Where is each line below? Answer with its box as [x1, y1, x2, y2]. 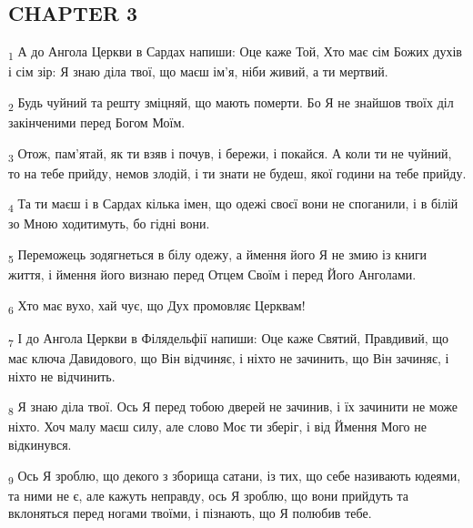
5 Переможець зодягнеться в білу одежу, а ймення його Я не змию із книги [8, 245, 428, 266]
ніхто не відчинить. [8, 366, 116, 385]
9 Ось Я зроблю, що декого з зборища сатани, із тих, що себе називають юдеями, [8, 465, 461, 487]
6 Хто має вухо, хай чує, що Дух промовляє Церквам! [8, 295, 306, 317]
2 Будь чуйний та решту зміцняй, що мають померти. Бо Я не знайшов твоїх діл [8, 92, 454, 114]
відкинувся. [8, 434, 72, 453]
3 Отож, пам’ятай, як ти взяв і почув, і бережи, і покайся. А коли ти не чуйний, [8, 143, 452, 165]
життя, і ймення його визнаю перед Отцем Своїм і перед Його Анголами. [8, 265, 417, 284]
